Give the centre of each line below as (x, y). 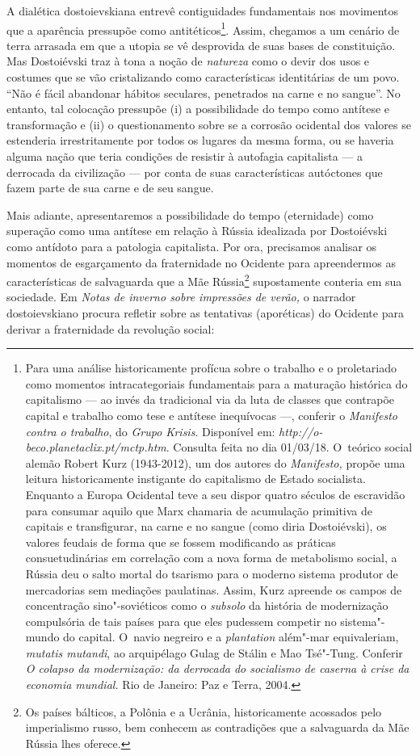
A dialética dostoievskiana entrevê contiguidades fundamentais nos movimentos (203, 10)
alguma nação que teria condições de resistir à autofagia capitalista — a (185, 156)
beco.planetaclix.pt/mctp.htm (96, 447)
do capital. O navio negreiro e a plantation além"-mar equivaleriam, (231, 637)
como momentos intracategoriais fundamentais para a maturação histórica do (216, 383)
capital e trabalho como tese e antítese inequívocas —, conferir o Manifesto (212, 415)
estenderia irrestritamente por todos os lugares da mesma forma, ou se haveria (200, 140)
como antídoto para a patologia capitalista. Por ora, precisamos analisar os (192, 246)
